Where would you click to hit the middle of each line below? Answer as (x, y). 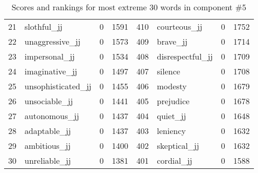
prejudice (173, 101)
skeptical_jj (178, 146)
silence (168, 71)
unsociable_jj (49, 101)
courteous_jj (180, 26)
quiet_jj (171, 116)
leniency (171, 131)
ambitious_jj (48, 146)
